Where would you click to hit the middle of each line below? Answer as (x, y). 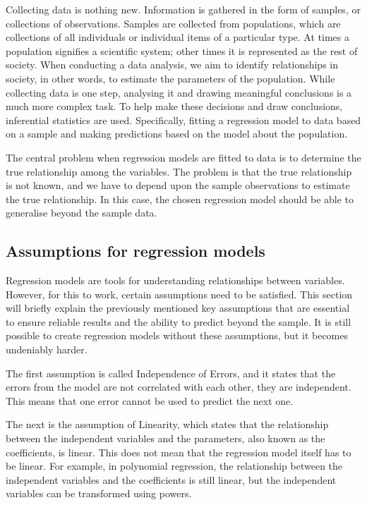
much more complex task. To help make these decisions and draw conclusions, (174, 106)
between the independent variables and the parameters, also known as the (166, 438)
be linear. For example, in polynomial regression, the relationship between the (174, 466)
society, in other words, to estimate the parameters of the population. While (170, 78)
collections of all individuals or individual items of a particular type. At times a (178, 37)
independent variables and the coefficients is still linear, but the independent (171, 479)
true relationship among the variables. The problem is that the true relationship (179, 171)
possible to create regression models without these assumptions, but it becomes (177, 335)
